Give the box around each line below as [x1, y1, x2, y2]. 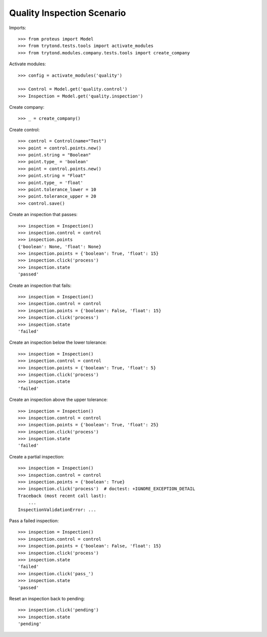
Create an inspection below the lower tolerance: [9, 339, 107, 346]
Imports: [9, 25, 27, 31]
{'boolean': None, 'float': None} [18, 244, 101, 249]
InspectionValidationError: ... [18, 507, 96, 512]
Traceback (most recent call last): [18, 493, 107, 499]
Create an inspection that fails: [9, 282, 72, 288]
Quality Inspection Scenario [9, 7, 126, 18]
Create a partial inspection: [9, 454, 64, 459]
